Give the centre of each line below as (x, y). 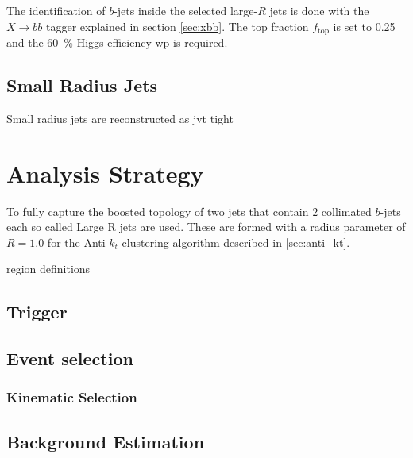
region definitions (48, 269)
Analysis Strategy (105, 173)
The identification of (56, 10)
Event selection (70, 358)
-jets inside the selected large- (186, 10)
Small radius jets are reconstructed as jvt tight (120, 118)
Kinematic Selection (72, 397)
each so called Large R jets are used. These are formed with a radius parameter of (206, 227)
